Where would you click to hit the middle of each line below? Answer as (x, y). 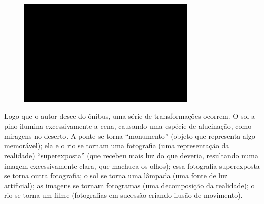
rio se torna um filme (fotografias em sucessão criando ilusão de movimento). (123, 195)
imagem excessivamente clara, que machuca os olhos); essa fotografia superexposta (132, 165)
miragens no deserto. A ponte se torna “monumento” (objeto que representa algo (130, 135)
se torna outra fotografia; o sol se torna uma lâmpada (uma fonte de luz (116, 175)
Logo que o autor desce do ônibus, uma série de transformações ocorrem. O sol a (129, 116)
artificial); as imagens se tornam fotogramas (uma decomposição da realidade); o (129, 185)
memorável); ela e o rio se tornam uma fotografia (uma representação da (117, 146)
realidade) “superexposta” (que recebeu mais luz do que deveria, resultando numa (131, 155)
